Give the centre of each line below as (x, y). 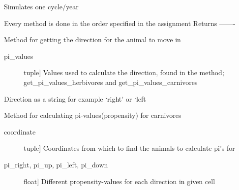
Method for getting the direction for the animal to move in (92, 40)
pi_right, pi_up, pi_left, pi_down (56, 164)
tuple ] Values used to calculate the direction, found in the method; (124, 72)
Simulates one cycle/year (41, 6)
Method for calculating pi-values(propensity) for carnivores (93, 115)
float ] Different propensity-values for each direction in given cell (119, 181)
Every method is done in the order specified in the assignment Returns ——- (120, 23)
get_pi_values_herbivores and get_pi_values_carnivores (111, 82)
